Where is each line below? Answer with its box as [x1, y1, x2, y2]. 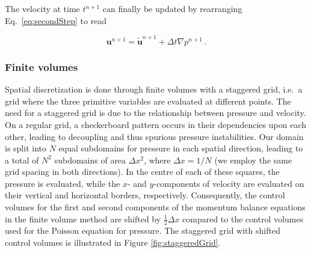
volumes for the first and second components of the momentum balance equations [5, 201, 306, 213]
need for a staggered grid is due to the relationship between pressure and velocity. [5, 106, 306, 119]
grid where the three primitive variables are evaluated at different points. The [5, 94, 291, 107]
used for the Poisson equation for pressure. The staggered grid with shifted [5, 224, 280, 237]
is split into [5, 142, 46, 154]
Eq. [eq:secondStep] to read [5, 14, 107, 26]
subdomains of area [54, 153, 126, 166]
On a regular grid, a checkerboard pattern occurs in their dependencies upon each [5, 118, 306, 130]
